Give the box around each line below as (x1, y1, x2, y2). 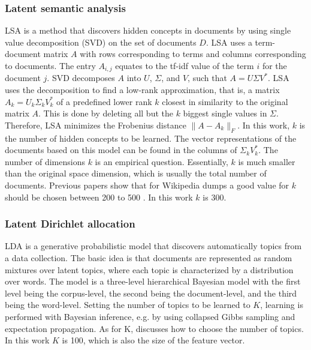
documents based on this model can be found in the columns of (5, 143, 237, 156)
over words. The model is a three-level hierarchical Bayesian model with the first (5, 275, 301, 288)
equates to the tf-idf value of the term (115, 59, 254, 71)
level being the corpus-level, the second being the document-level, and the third (5, 286, 297, 299)
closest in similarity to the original (162, 95, 288, 107)
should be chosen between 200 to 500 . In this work (5, 190, 193, 203)
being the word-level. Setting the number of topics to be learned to (5, 298, 250, 311)
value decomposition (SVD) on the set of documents (5, 35, 197, 48)
